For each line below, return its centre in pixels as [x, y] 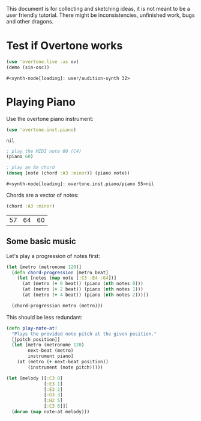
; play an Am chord [31, 168]
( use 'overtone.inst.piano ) [41, 130]
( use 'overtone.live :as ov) [43, 62]
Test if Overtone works [64, 46]
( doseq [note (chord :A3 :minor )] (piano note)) [68, 173]
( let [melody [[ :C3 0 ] [34, 378]
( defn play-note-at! [32, 328]
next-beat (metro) [51, 351]
